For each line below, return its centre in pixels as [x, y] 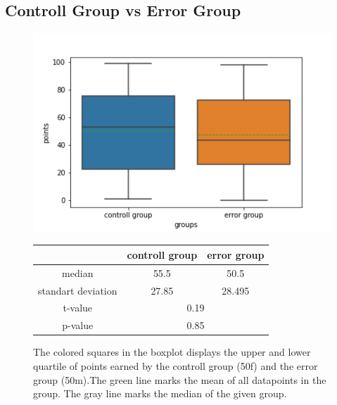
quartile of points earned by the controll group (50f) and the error [176, 366]
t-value [78, 308]
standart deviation [78, 290]
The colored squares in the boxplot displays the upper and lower [172, 352]
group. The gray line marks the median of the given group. [160, 393]
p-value [78, 325]
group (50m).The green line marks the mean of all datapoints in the [180, 379]
